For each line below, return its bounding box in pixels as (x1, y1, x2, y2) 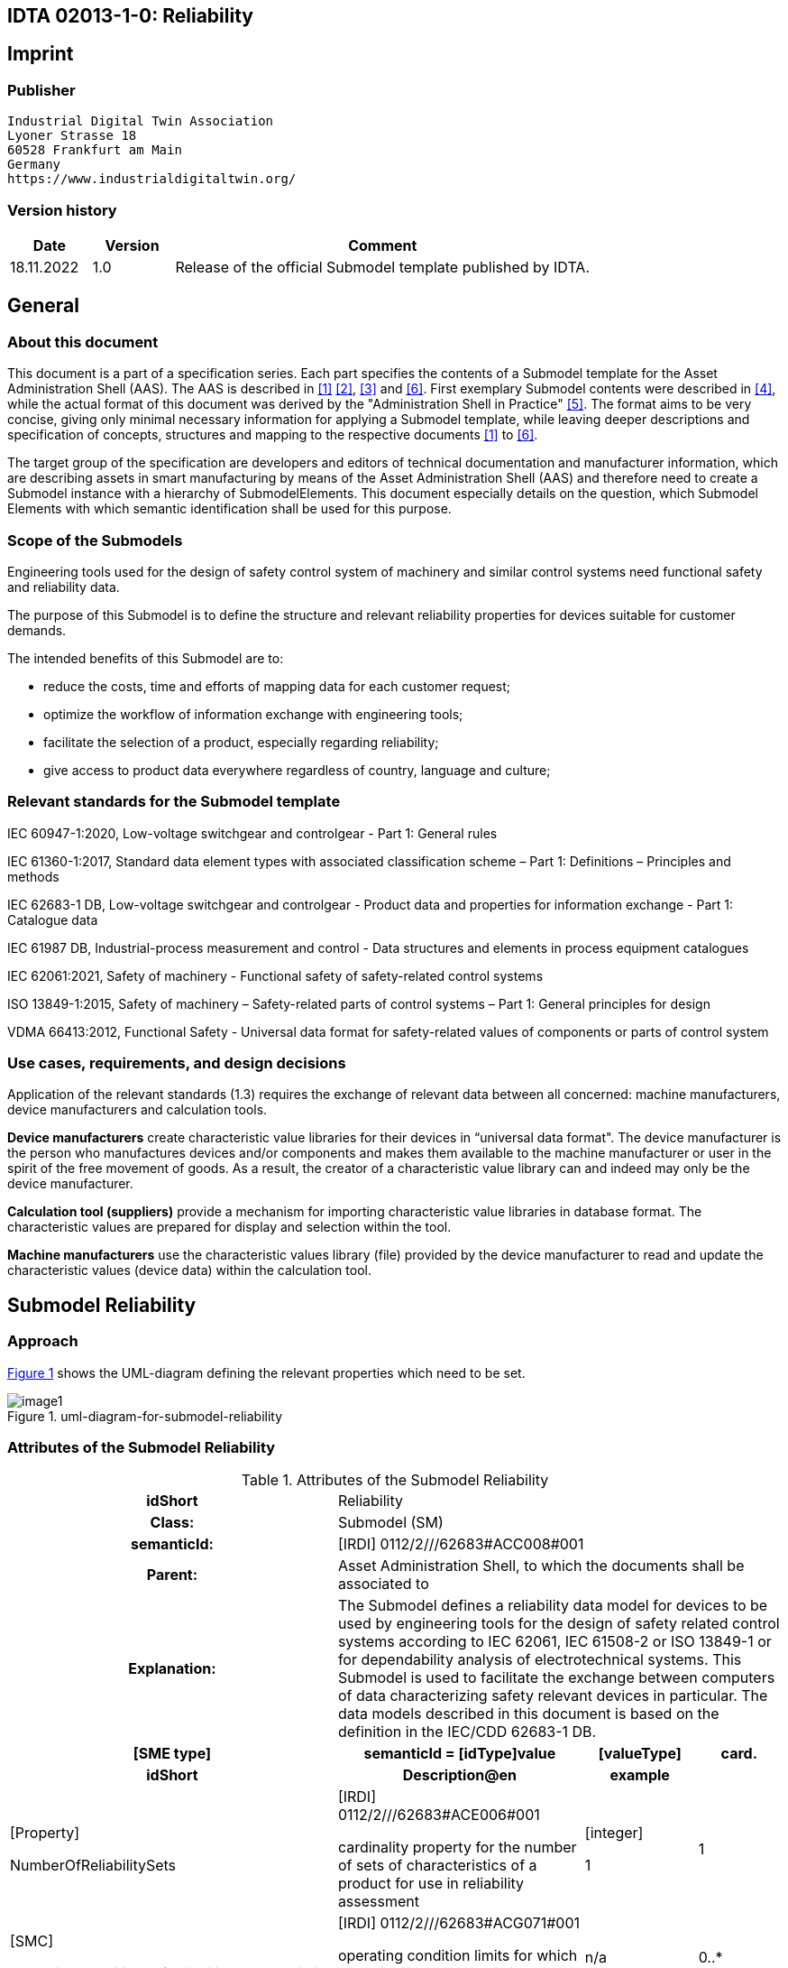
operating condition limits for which (337, 1946, 578, 1965)
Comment (348, 236, 417, 254)
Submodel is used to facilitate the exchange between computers (337, 1668, 775, 1687)
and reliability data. (7, 578, 120, 595)
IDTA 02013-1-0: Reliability (7, 5, 253, 27)
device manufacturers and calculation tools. (7, 1102, 268, 1118)
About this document (7, 332, 159, 351)
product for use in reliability (337, 1874, 525, 1893)
